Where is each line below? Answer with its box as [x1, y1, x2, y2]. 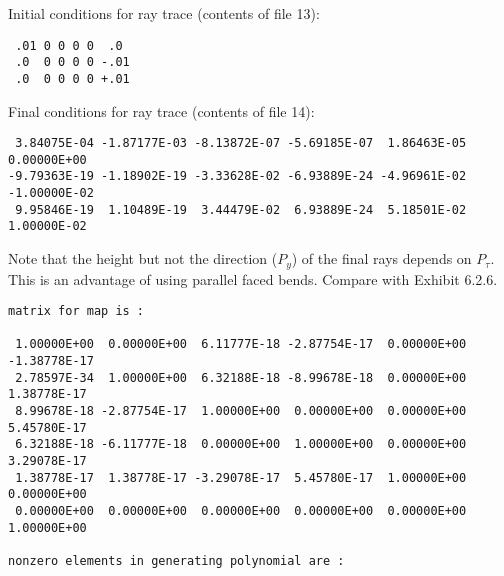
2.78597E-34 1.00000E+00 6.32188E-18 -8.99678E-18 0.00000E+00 [15, 370, 467, 385]
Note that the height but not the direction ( [8, 248, 278, 269]
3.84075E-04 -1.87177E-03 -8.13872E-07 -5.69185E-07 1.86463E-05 [15, 136, 467, 151]
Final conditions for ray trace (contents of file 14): [8, 100, 315, 121]
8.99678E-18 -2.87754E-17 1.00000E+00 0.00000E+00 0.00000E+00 [15, 404, 467, 419]
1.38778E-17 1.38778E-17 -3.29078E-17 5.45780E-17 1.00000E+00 [15, 470, 467, 485]
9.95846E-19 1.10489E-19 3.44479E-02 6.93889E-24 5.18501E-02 [15, 202, 467, 217]
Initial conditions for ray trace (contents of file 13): [8, 3, 320, 23]
